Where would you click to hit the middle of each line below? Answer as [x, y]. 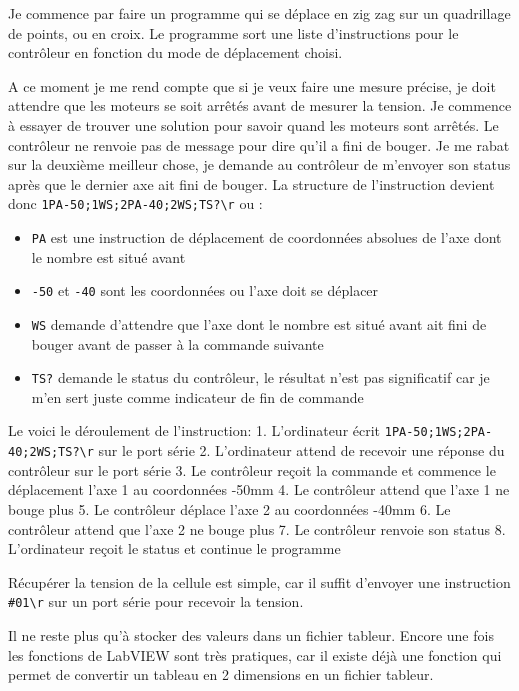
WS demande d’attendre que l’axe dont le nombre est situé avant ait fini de [259, 323]
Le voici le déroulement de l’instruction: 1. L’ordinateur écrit [194, 430]
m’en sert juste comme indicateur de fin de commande [197, 396]
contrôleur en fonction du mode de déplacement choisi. [175, 52]
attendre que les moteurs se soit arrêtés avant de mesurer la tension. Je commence [260, 105]
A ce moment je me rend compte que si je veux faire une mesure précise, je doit [252, 85]
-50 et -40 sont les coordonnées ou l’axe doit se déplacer [205, 290]
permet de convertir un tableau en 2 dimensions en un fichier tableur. [221, 674]
